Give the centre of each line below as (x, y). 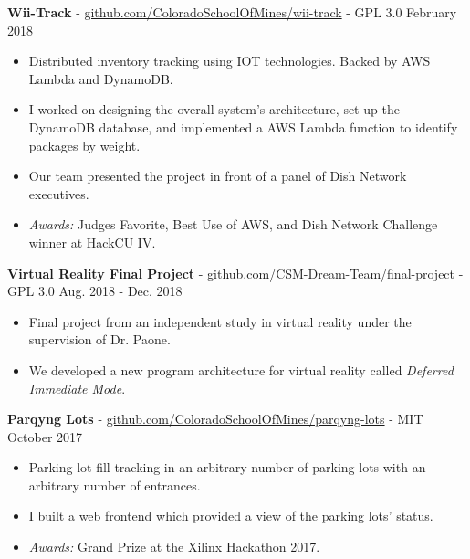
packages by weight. (84, 145)
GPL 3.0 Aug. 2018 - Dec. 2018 (95, 291)
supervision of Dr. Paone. (99, 339)
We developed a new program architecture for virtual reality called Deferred (241, 369)
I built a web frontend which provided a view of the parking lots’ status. (231, 516)
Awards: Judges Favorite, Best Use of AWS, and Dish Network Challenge (233, 224)
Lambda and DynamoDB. (101, 78)
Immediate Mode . (77, 388)
